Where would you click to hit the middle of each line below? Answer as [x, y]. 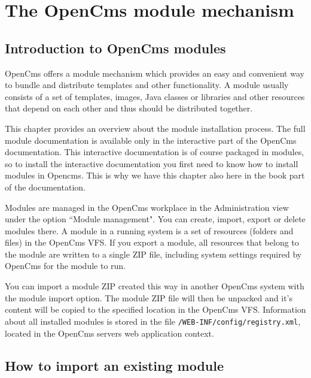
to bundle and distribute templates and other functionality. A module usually [147, 85]
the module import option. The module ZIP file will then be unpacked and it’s [149, 297]
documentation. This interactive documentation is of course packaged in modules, [155, 152]
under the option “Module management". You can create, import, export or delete [155, 219]
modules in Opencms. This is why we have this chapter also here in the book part [155, 175]
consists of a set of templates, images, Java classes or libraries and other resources [155, 96]
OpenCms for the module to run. [65, 266]
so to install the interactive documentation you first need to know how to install [152, 163]
